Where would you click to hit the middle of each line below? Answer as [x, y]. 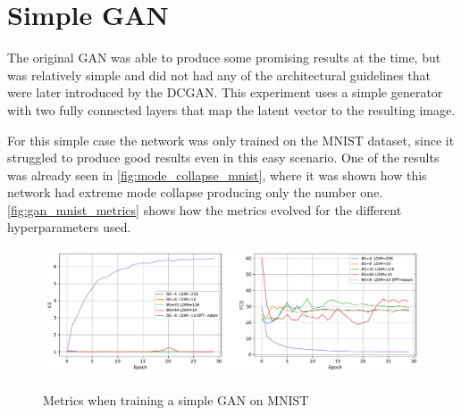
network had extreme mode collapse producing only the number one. [195, 192]
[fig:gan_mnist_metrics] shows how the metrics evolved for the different [205, 209]
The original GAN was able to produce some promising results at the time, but [224, 58]
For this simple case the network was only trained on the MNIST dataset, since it [231, 140]
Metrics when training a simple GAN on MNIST [176, 399]
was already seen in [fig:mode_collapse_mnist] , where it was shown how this [217, 174]
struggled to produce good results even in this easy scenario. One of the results [223, 158]
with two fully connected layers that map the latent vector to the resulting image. [231, 109]
